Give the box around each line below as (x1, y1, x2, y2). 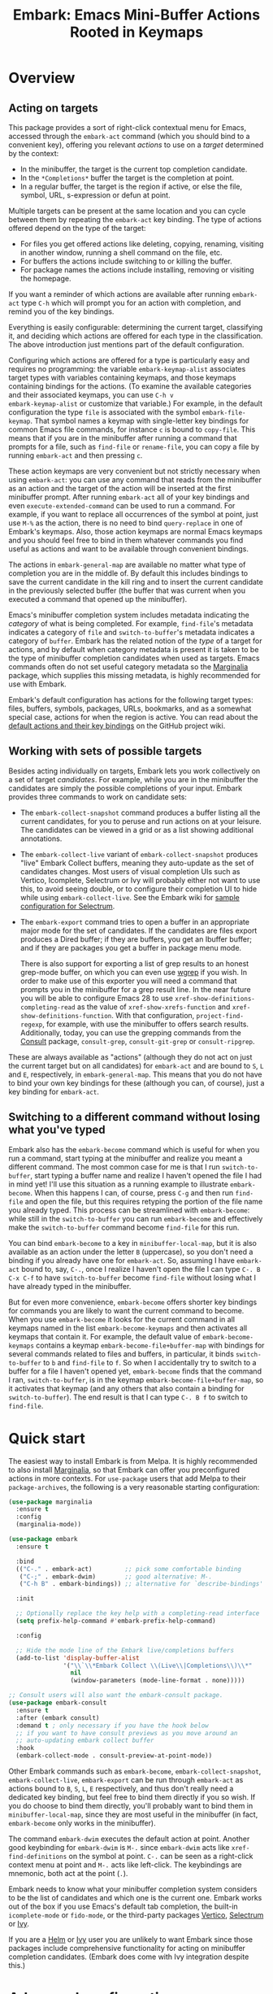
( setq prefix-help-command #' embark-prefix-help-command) (15, 1617, 217, 1626)
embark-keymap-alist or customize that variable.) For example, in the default (8, 398, 262, 408)
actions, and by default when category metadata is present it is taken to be (8, 645, 259, 654)
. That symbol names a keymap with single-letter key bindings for (29, 416, 249, 425)
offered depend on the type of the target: (8, 224, 146, 233)
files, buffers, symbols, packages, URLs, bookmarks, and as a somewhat (8, 703, 252, 713)
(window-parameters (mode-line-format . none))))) (70, 1677, 245, 1685)
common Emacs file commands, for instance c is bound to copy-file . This (8, 424, 256, 434)
